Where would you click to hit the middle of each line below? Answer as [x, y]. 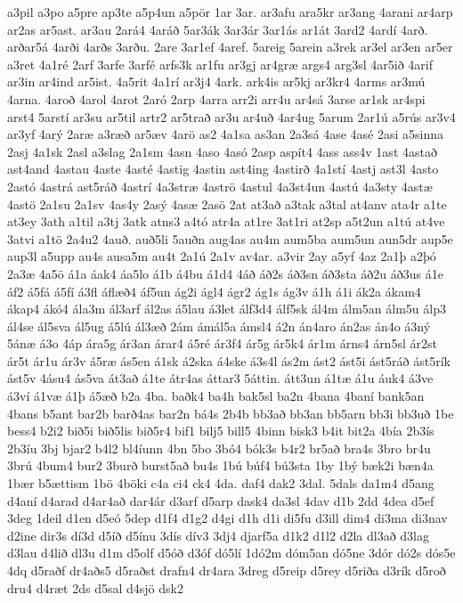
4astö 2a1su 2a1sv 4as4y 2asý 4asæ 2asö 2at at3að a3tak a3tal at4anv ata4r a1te [227, 204]
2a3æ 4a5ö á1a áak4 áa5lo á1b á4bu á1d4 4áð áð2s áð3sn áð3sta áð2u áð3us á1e [225, 273]
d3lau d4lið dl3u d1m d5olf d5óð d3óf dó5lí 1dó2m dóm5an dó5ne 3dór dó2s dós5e [231, 553]
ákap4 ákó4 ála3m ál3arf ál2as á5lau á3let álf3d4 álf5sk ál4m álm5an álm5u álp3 [227, 309]
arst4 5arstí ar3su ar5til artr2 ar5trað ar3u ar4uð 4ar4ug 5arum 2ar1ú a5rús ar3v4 [231, 116]
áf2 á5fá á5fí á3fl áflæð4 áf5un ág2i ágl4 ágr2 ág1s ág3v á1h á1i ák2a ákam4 [214, 291]
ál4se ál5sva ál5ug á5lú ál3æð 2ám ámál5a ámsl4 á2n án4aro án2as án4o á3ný [219, 326]
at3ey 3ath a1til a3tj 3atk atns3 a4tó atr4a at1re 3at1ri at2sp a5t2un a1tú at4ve [226, 221]
